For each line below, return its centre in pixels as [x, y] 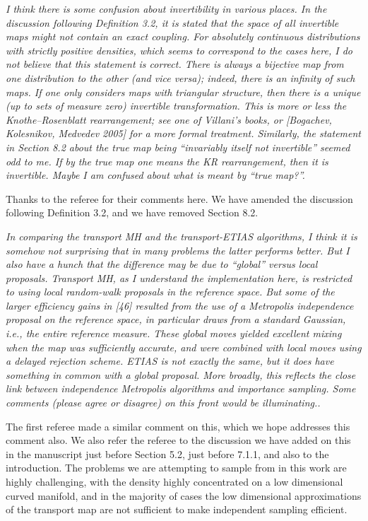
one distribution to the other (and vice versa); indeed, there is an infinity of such [180, 77]
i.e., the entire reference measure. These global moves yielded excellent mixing [174, 333]
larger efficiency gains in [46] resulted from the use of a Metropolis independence [180, 305]
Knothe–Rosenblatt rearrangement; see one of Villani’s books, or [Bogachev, [169, 119]
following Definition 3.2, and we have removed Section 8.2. [132, 212]
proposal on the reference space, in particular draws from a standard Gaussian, [176, 319]
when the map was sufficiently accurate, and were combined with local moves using [184, 347]
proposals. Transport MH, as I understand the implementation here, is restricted [179, 277]
